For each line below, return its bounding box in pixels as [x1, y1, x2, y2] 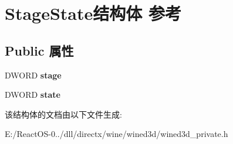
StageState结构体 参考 [5, 1, 181, 25]
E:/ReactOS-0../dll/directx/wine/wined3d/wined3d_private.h [5, 128, 228, 140]
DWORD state [5, 88, 60, 101]
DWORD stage [5, 68, 62, 81]
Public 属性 [5, 41, 74, 59]
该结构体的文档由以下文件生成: [5, 108, 122, 120]
